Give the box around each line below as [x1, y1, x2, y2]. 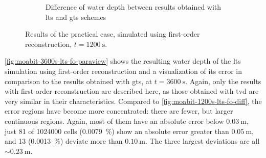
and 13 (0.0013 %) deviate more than [5, 136, 123, 146]
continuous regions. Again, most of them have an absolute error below [5, 115, 224, 126]
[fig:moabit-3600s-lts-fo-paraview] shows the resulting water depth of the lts [5, 56, 241, 66]
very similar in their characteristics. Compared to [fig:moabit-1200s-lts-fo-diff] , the [5, 95, 262, 106]
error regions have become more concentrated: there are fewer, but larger [5, 106, 233, 116]
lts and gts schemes [46, 11, 106, 22]
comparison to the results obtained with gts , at [5, 75, 152, 86]
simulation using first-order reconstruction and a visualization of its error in [5, 65, 242, 76]
